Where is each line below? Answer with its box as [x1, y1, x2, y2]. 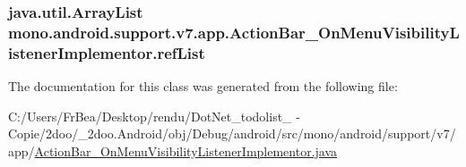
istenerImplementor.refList [8, 41, 205, 63]
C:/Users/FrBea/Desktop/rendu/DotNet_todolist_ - [8, 106, 300, 125]
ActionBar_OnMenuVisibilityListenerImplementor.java [34, 141, 338, 160]
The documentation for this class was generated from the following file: [8, 77, 398, 96]
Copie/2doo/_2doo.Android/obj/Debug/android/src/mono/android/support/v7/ [8, 124, 456, 143]
